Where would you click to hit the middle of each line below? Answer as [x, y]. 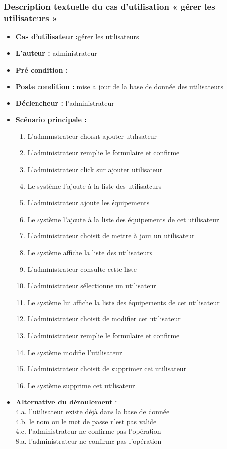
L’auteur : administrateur [56, 53]
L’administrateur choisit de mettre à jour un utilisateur [111, 236]
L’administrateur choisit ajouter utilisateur [92, 136]
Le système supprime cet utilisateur [81, 385]
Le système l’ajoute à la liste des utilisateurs [95, 186]
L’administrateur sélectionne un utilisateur [92, 286]
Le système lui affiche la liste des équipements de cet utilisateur [123, 302]
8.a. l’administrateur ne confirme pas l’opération [89, 440]
